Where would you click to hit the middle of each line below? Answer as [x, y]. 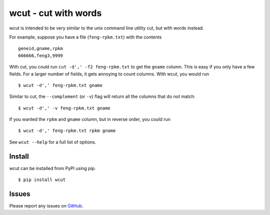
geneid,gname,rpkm [41, 48]
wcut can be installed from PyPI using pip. [52, 168]
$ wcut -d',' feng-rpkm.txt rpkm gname [67, 131]
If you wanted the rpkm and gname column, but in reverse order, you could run [90, 119]
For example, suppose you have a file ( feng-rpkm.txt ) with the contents [85, 37]
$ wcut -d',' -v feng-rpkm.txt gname [64, 108]
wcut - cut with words [55, 13]
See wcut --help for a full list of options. [53, 142]
